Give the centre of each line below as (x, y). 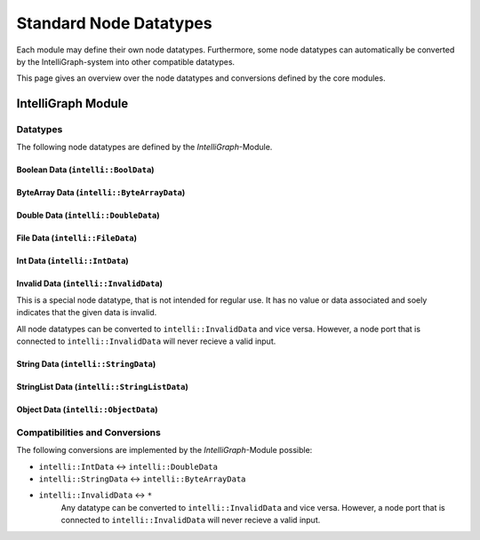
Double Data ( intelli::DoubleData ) (88, 215)
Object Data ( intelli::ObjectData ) (88, 409)
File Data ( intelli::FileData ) (77, 238)
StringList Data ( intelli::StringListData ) (102, 387)
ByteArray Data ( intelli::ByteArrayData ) (101, 193)
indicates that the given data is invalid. (87, 313)
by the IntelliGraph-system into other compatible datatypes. (126, 61)
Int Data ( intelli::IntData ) (72, 261)
